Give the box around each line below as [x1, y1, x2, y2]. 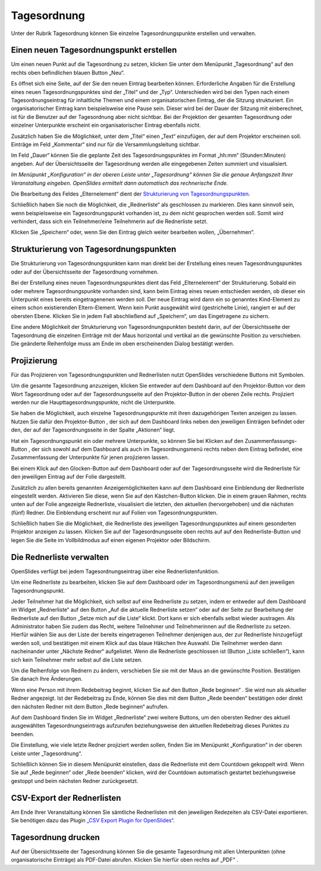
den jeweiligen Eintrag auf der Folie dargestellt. [11, 473, 127, 480]
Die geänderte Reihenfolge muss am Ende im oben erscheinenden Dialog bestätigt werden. [11, 339, 235, 347]
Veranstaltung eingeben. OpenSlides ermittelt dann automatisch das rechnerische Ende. [11, 179, 228, 187]
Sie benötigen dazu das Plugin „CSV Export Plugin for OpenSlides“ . [11, 817, 175, 824]
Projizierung [11, 356, 58, 366]
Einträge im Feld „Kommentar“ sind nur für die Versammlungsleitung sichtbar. [11, 140, 200, 148]
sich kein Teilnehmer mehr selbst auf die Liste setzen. [11, 656, 143, 663]
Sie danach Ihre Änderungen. [11, 675, 83, 683]
